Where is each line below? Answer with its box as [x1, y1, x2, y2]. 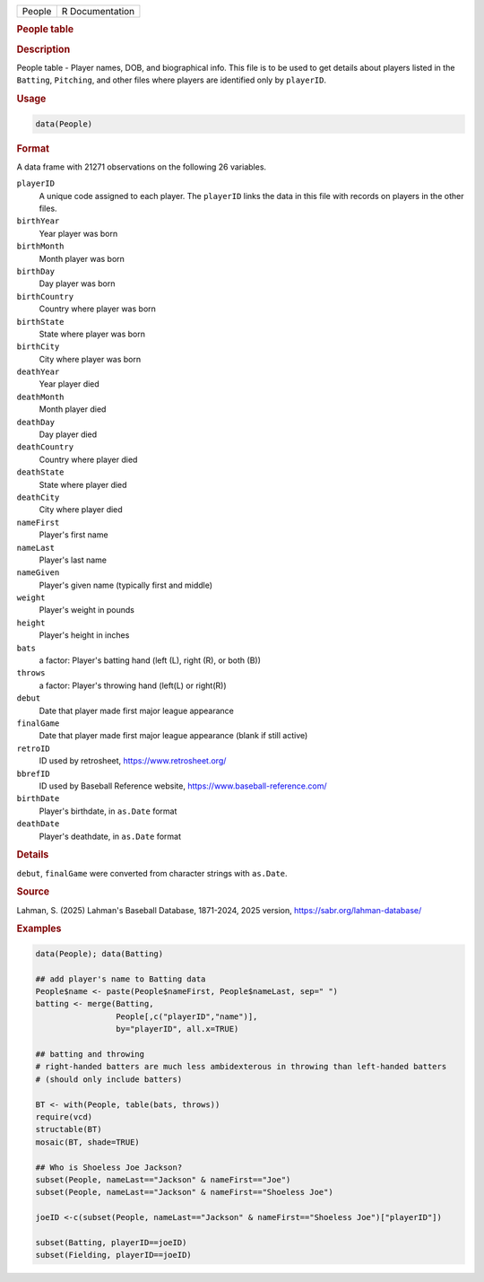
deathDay [16, 417, 56, 427]
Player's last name [39, 554, 108, 565]
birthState [16, 317, 65, 327]
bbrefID [16, 768, 51, 779]
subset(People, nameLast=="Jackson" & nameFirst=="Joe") [35, 1174, 291, 1184]
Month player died [39, 404, 107, 414]
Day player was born [39, 278, 116, 289]
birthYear [16, 216, 60, 226]
